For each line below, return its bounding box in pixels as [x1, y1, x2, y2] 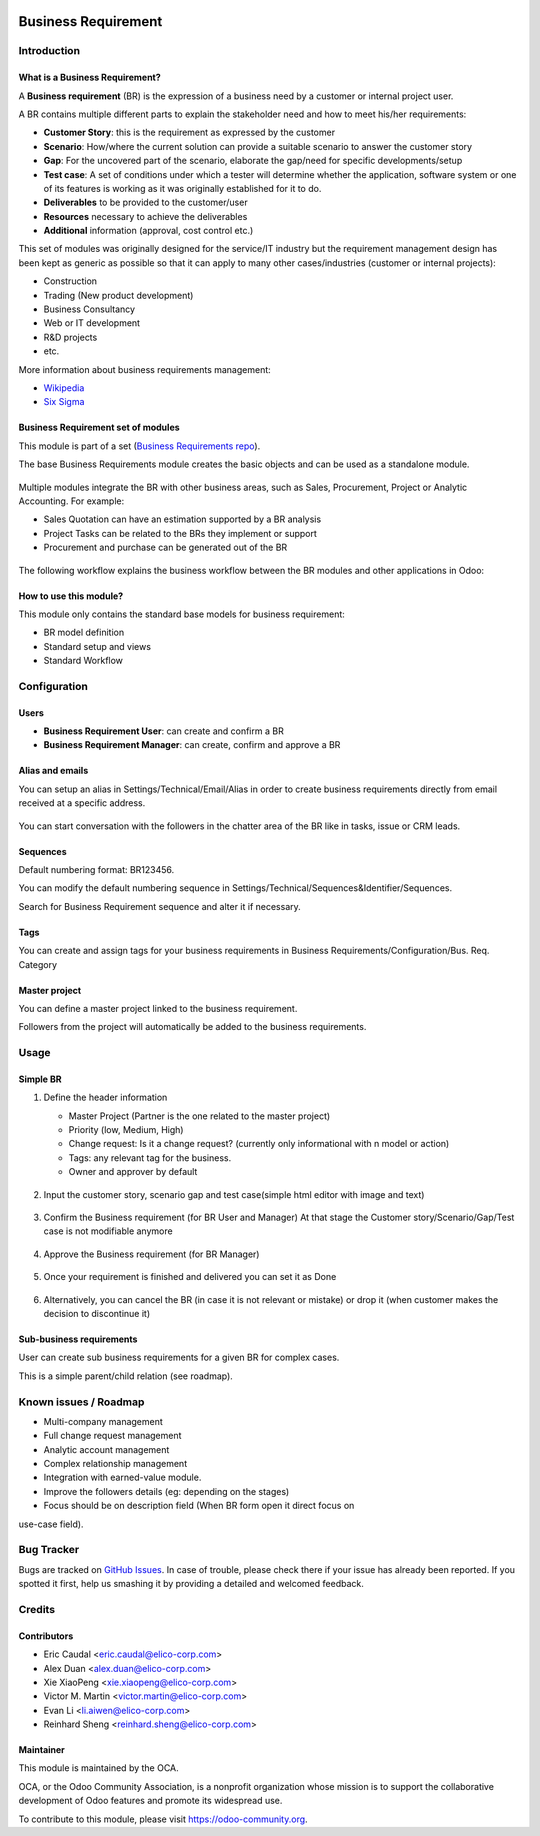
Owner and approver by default [68, 1166, 198, 1178]
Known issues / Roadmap [18, 1395, 145, 1409]
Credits [18, 1602, 55, 1616]
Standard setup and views [43, 640, 152, 652]
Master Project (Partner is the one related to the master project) [68, 1110, 331, 1122]
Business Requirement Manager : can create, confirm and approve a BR [43, 739, 341, 751]
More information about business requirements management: [18, 363, 272, 375]
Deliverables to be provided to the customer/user [43, 196, 249, 209]
